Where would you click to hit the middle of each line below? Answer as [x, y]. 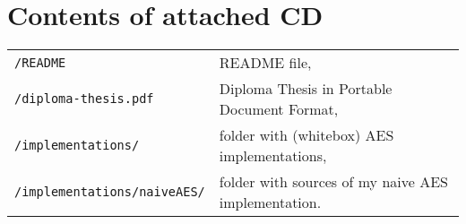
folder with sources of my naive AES [333, 182]
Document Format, [279, 109]
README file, [265, 63]
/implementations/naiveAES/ [110, 192]
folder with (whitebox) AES [306, 135]
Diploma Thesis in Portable [306, 89]
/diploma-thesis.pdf [84, 99]
